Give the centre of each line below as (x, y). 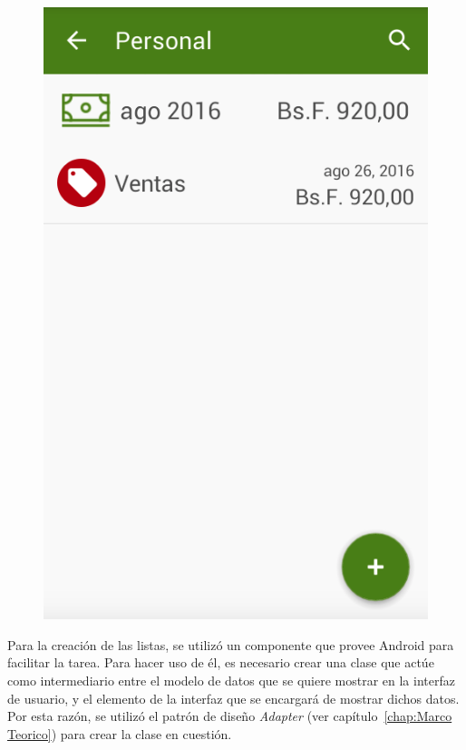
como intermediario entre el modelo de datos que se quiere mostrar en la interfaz (231, 680)
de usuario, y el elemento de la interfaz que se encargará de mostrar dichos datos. (233, 698)
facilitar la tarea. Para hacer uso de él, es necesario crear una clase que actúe (221, 662)
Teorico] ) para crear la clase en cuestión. (120, 733)
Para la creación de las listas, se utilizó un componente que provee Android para (231, 644)
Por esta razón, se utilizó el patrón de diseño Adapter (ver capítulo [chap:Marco (230, 716)
